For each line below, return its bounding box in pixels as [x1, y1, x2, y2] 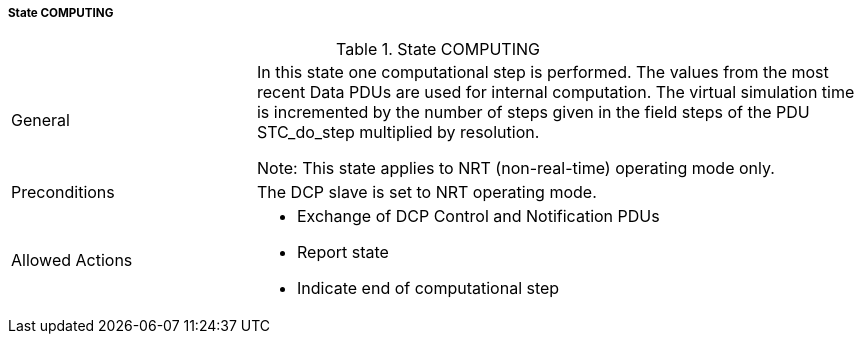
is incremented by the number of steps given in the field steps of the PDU [256, 102, 810, 123]
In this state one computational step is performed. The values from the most [256, 62, 829, 83]
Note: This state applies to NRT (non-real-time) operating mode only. [256, 158, 775, 179]
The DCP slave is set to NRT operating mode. [256, 182, 597, 203]
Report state [296, 242, 389, 263]
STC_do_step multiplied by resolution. [256, 122, 540, 143]
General [11, 110, 70, 131]
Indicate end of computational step [296, 278, 560, 299]
